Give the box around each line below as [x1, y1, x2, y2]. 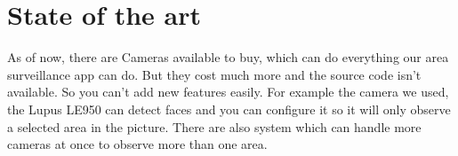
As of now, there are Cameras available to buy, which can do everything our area [7, 48, 449, 66]
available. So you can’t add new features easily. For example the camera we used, [7, 82, 449, 101]
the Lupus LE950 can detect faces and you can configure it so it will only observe [7, 99, 451, 118]
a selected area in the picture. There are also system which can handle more [7, 117, 422, 136]
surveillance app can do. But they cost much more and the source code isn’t [7, 65, 422, 83]
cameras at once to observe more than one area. [7, 135, 268, 153]
